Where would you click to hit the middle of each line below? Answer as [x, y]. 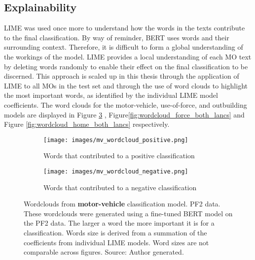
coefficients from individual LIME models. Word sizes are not [116, 242]
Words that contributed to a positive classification [119, 156]
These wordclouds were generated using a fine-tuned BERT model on [128, 213]
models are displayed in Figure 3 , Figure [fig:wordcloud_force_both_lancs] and [124, 114]
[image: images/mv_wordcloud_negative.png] [116, 171]
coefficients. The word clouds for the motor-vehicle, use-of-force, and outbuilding [126, 104]
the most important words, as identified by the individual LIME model [111, 95]
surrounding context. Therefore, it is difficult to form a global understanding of [124, 47]
